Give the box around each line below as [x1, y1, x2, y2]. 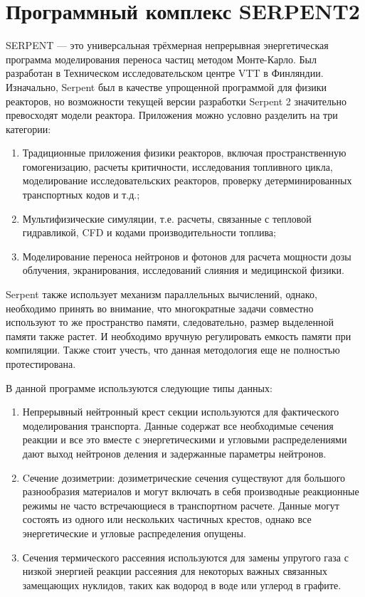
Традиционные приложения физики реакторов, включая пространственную [22, 145, 347, 160]
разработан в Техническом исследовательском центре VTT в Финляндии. [6, 65, 324, 80]
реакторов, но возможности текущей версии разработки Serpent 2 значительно [6, 93, 347, 108]
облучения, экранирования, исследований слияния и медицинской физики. [22, 263, 344, 278]
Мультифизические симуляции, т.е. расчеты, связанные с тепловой [22, 211, 312, 226]
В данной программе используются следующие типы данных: [6, 380, 273, 395]
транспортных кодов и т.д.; [22, 187, 140, 202]
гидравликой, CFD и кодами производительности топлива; [22, 225, 276, 240]
